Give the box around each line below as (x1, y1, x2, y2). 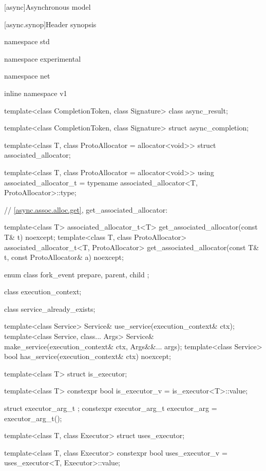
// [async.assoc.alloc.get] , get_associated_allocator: (4, 204, 168, 215)
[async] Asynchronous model (4, 2, 91, 12)
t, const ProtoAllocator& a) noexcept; (4, 252, 124, 262)
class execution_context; (4, 286, 82, 297)
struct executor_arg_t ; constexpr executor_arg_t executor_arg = (4, 403, 217, 413)
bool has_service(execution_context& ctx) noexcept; (4, 351, 171, 362)
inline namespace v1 (4, 87, 67, 98)
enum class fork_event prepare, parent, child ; (4, 269, 149, 279)
